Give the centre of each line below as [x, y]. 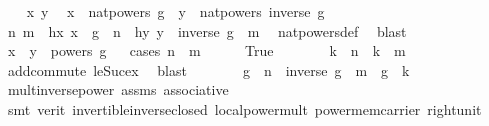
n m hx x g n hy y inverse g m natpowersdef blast [207, 30]
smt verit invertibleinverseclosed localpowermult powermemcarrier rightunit [244, 108]
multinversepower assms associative [118, 89]
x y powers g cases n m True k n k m [206, 50]
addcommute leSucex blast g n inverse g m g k [208, 69]
